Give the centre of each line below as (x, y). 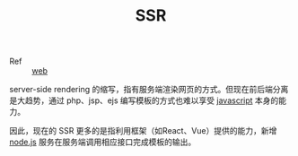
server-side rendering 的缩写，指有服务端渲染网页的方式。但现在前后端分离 (149, 90)
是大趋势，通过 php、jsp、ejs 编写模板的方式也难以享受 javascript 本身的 (144, 100)
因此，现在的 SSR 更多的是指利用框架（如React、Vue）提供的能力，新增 (143, 131)
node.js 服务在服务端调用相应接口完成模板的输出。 (103, 142)
